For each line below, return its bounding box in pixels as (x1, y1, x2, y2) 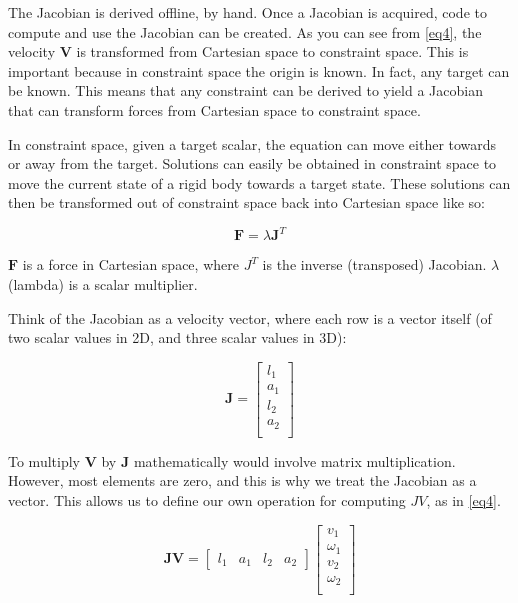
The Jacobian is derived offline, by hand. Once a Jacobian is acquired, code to (8, 2, 487, 22)
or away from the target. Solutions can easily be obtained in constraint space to (8, 153, 497, 174)
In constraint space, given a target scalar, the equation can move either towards (8, 133, 497, 154)
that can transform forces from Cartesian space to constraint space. (8, 99, 421, 120)
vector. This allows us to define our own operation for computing (8, 489, 406, 510)
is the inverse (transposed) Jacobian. (262, 254, 487, 275)
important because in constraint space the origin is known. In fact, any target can (8, 60, 510, 81)
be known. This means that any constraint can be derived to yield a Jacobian (8, 80, 483, 101)
